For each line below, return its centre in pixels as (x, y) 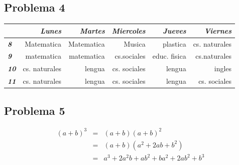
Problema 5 (35, 110)
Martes (92, 30)
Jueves (174, 30)
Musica (135, 43)
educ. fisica (169, 56)
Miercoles (129, 30)
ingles (223, 68)
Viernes (218, 30)
